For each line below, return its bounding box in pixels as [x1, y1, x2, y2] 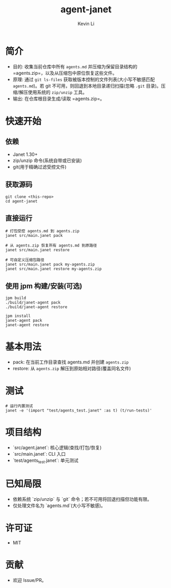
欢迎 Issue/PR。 [12, 577, 47, 583]
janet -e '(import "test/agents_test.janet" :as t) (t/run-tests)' [5, 408, 153, 413]
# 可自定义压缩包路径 [5, 257, 45, 262]
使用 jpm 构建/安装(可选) [5, 281, 83, 290]
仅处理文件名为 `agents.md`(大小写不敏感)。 [12, 502, 106, 509]
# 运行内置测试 [5, 403, 33, 409]
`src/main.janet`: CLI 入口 [12, 451, 66, 457]
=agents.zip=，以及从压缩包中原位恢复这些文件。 [12, 70, 117, 76]
